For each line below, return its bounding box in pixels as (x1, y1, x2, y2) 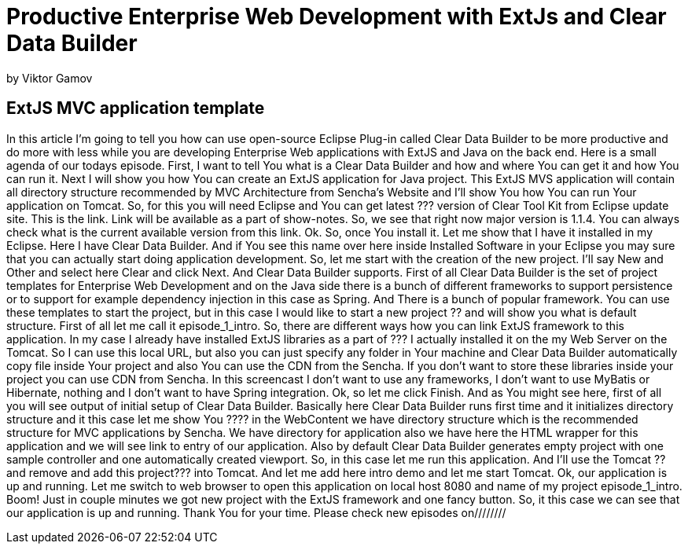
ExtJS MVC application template (6, 98, 265, 119)
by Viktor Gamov (6, 71, 93, 85)
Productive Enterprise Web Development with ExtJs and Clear (6, 3, 667, 30)
